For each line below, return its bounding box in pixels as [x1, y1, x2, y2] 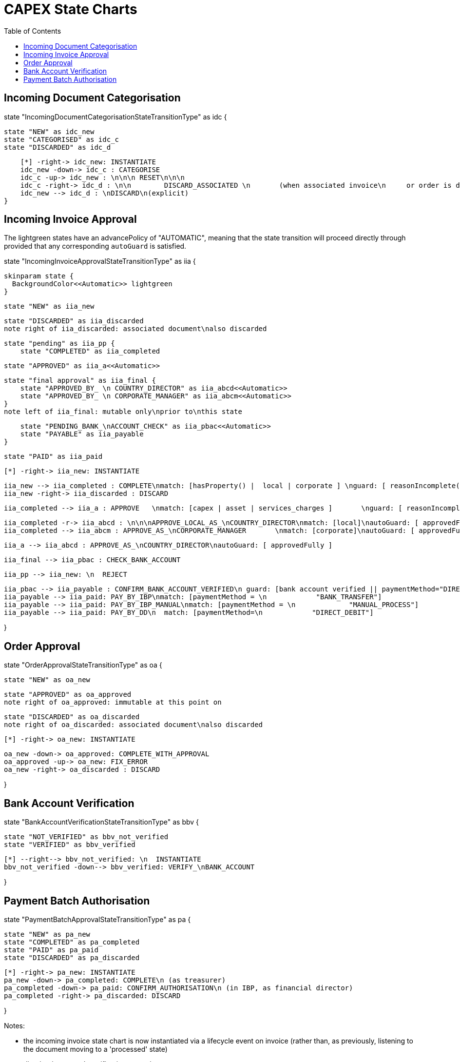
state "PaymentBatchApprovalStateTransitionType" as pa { [4, 915, 191, 924]
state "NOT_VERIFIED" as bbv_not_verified [4, 833, 169, 841]
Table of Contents [4, 26, 61, 35]
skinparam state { [4, 272, 74, 280]
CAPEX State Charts [4, 1, 137, 18]
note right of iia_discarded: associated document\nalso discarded [4, 325, 267, 333]
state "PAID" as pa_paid [4, 945, 98, 954]
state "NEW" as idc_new [4, 127, 95, 136]
